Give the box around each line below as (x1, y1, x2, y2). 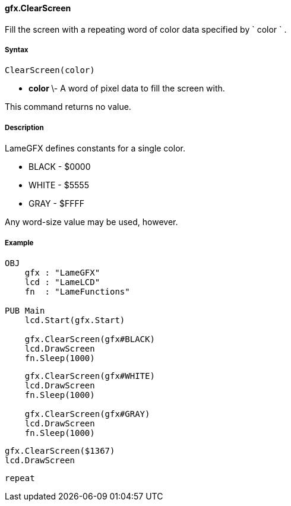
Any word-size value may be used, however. (5, 217, 178, 227)
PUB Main (5, 305, 45, 315)
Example (5, 238, 34, 247)
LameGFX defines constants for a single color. (5, 143, 185, 154)
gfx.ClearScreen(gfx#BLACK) (24, 334, 155, 344)
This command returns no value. (5, 102, 131, 112)
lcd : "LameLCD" (24, 277, 100, 287)
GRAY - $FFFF (29, 198, 84, 209)
